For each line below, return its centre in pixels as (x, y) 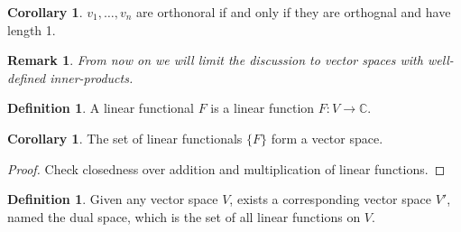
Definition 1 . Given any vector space (113, 199)
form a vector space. (327, 138)
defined (27, 77)
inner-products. (92, 77)
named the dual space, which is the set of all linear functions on (184, 216)
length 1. (32, 29)
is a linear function (263, 108)
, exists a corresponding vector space (330, 199)
